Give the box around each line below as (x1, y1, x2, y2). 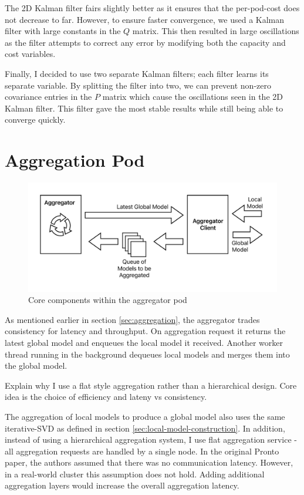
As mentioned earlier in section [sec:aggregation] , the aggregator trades (5, 313, 260, 325)
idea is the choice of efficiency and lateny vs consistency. (5, 390, 207, 403)
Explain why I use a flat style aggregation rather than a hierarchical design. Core (5, 379, 297, 391)
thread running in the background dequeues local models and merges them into (5, 348, 290, 360)
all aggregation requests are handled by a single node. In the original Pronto (5, 445, 279, 457)
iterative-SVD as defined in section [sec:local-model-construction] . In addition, (5, 422, 285, 434)
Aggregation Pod (5, 148, 145, 172)
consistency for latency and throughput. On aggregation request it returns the (5, 325, 286, 337)
